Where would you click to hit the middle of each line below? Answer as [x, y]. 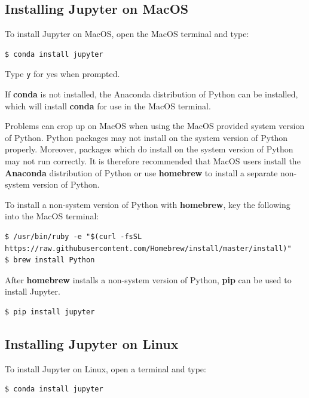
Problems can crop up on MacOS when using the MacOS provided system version [155, 126]
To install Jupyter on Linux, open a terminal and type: [105, 368]
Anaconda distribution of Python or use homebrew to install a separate [141, 172]
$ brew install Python [50, 260]
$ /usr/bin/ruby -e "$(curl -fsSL [74, 236]
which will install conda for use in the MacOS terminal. [108, 105]
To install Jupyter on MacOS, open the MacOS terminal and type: [127, 34]
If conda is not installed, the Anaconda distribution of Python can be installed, [152, 94]
